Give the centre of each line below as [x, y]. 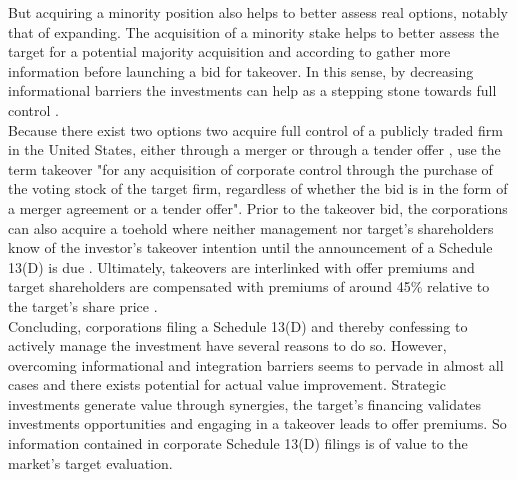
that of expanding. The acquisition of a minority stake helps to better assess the [253, 31]
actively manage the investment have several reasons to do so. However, [227, 345]
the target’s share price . [83, 305]
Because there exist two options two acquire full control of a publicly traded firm [255, 129]
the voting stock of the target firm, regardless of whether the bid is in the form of [258, 188]
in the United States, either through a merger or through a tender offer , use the [254, 149]
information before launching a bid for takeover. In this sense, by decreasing [241, 70]
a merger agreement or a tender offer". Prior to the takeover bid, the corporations [258, 207]
